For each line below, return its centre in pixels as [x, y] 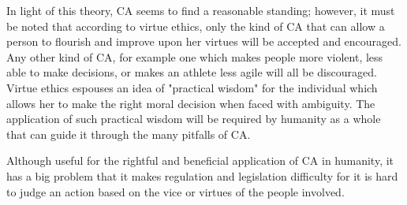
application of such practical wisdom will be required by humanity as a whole [194, 119]
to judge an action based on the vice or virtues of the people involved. [175, 191]
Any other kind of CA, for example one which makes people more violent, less [195, 56]
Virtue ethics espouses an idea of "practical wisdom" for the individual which [192, 87]
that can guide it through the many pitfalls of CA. [129, 134]
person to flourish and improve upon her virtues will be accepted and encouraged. [204, 41]
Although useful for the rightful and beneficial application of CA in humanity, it [200, 160]
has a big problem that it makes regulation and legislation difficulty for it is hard [202, 175]
